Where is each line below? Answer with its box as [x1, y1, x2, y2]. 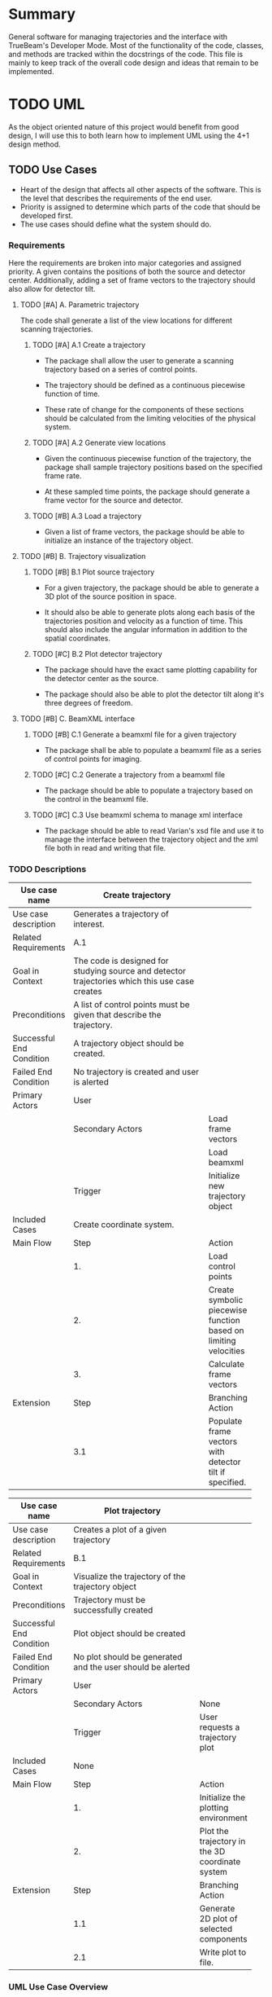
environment [199, 1812, 248, 1823]
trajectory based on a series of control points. [44, 364, 197, 374]
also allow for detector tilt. [8, 284, 96, 293]
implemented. [8, 66, 54, 76]
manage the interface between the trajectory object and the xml [44, 834, 258, 844]
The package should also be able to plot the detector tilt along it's [44, 689, 265, 699]
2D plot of [199, 1913, 238, 1924]
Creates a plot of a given [72, 1524, 167, 1536]
